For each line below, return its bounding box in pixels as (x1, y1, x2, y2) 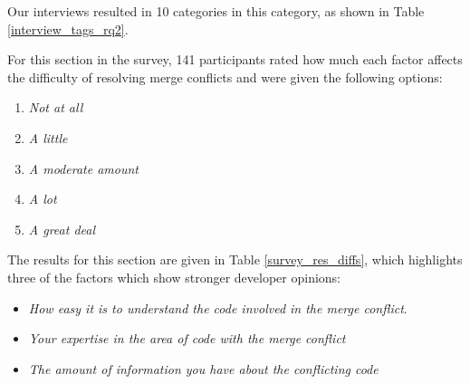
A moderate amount (28, 158, 139, 178)
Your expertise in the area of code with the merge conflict (28, 329, 346, 348)
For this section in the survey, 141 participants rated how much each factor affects (7, 50, 463, 69)
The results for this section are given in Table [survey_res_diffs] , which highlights (7, 250, 463, 269)
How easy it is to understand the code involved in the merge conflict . (28, 298, 408, 317)
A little (28, 128, 68, 147)
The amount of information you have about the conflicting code (28, 359, 379, 378)
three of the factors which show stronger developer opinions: (7, 267, 341, 286)
